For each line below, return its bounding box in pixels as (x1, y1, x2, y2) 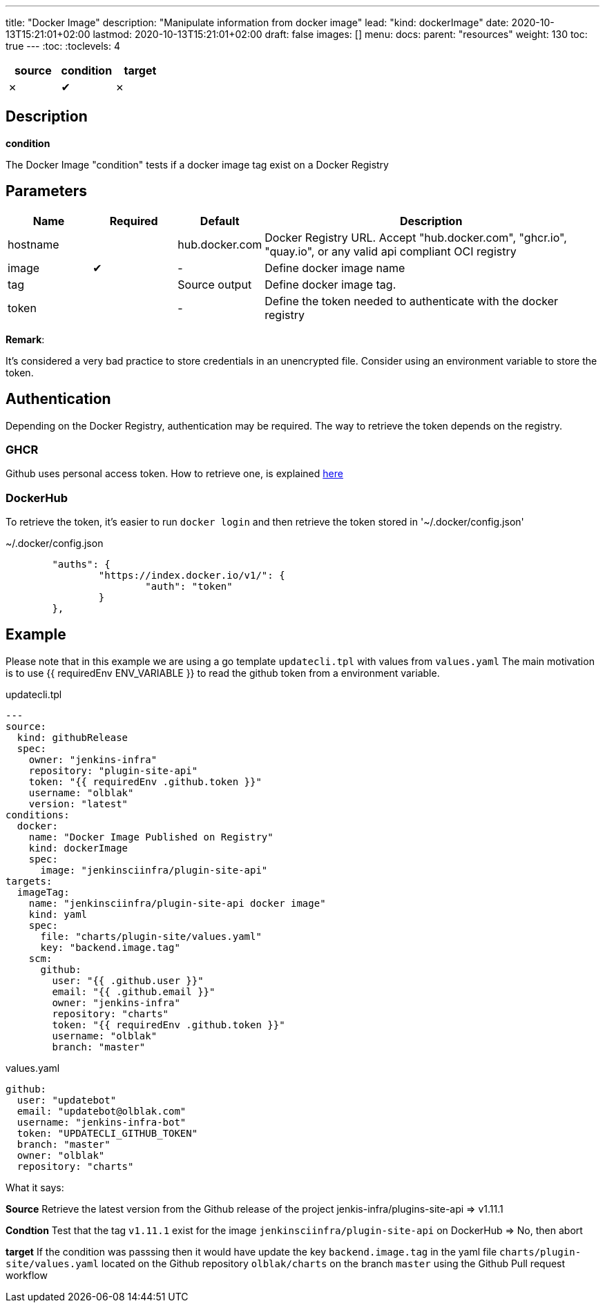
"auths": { (52, 559, 111, 570)
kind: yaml (28, 908, 88, 920)
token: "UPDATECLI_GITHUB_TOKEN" (17, 1127, 198, 1139)
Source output (177, 277, 252, 291)
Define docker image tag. (265, 277, 396, 291)
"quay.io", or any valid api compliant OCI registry (265, 244, 517, 258)
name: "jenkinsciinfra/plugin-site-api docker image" (28, 897, 326, 909)
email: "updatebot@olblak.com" (17, 1105, 186, 1117)
